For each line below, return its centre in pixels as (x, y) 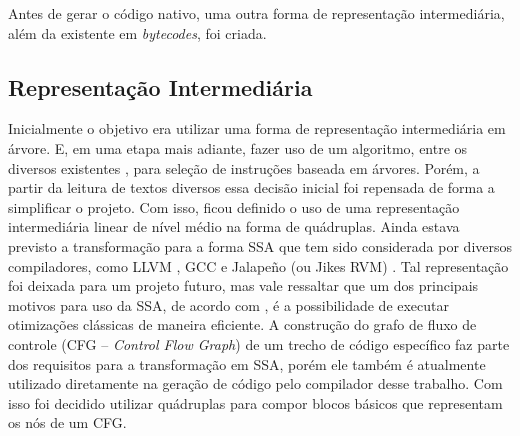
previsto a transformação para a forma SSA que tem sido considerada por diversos (260, 245)
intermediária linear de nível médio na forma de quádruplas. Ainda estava (234, 226)
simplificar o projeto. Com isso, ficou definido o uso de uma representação (234, 206)
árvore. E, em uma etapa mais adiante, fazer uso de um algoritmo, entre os (238, 147)
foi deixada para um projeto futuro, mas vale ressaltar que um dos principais (243, 285)
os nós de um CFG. (67, 422)
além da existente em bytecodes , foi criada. (137, 32)
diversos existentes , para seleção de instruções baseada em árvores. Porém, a (244, 167)
